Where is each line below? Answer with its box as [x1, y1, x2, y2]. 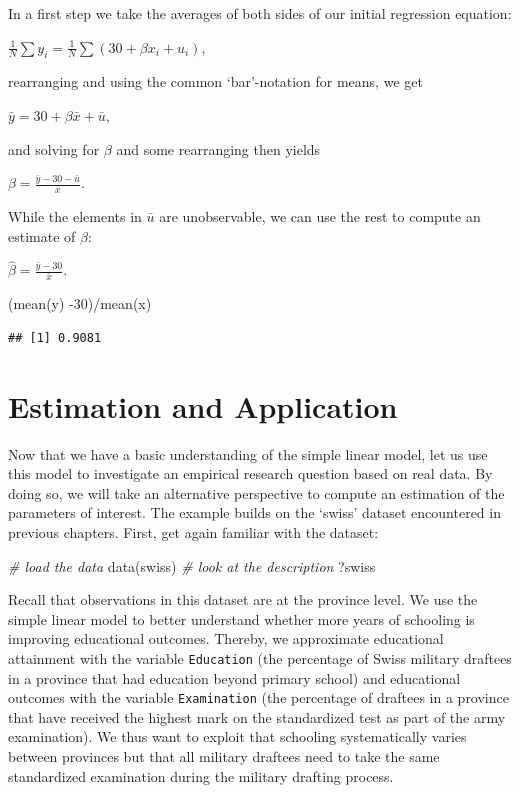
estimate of [8, 225, 76, 246]
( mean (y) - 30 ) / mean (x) [8, 293, 152, 314]
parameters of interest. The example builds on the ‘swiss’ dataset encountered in [8, 502, 501, 523]
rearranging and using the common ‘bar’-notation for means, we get [8, 71, 423, 92]
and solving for [8, 138, 100, 159]
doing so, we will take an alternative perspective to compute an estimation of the [8, 482, 505, 503]
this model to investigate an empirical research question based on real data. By [8, 463, 493, 484]
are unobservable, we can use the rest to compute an [159, 206, 481, 227]
